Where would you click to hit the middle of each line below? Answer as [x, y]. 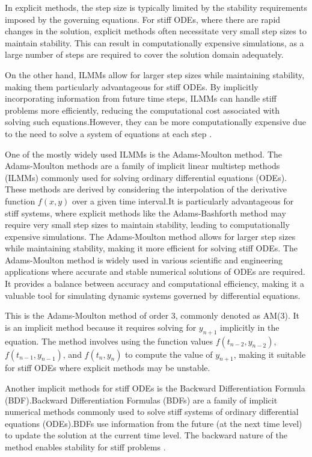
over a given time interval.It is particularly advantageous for [183, 201]
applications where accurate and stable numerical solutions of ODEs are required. [155, 271]
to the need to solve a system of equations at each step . [109, 133]
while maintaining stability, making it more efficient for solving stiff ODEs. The [151, 248]
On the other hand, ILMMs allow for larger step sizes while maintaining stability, [155, 74]
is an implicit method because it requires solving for [101, 327]
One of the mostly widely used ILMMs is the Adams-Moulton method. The [144, 154]
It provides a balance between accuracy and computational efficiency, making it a [154, 284]
